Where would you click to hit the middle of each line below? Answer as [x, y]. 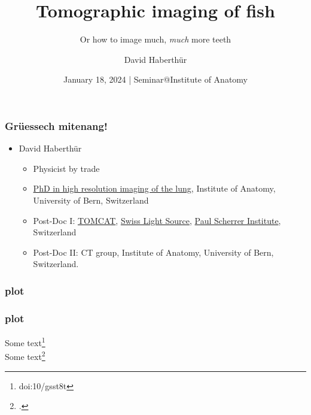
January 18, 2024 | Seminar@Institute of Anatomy [155, 79]
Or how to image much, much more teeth [155, 39]
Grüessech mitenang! [56, 125]
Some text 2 [25, 355]
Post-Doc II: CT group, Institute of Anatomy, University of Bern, [153, 252]
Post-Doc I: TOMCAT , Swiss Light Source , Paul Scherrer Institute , [157, 220]
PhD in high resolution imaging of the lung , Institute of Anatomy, [154, 188]
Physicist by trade [66, 168]
